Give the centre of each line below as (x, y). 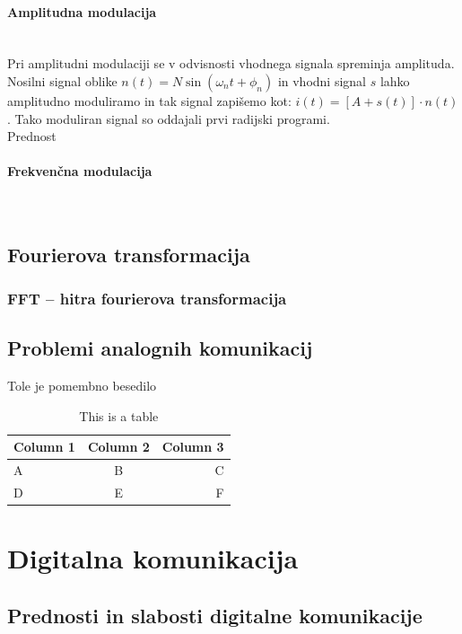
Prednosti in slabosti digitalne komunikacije (215, 615)
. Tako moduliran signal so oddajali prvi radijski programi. (169, 118)
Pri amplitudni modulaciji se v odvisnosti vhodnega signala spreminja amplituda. (231, 63)
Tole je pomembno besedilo (82, 385)
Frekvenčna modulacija (80, 171)
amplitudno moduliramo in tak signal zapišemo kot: (149, 100)
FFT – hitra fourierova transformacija (147, 298)
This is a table (119, 415)
